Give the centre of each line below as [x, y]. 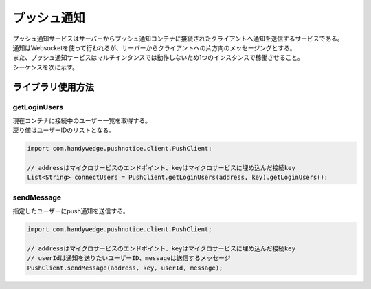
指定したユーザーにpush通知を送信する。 [71, 211]
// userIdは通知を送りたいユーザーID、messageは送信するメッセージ [129, 258]
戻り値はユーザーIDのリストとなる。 [64, 130]
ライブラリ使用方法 [53, 87]
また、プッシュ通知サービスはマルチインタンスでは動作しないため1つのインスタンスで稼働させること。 [158, 58]
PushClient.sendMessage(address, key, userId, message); [125, 268]
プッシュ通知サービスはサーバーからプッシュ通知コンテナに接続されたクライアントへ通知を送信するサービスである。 [178, 39]
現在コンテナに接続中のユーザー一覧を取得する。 [82, 120]
